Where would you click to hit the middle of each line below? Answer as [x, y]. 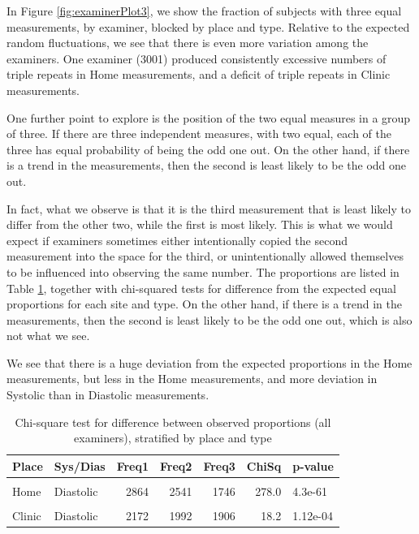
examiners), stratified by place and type [173, 438]
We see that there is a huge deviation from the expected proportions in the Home [209, 362]
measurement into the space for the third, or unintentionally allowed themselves [205, 256]
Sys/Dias [80, 465]
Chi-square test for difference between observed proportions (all [173, 422]
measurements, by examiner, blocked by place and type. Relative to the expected [208, 26]
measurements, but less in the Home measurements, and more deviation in [192, 379]
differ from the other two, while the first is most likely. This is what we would [200, 224]
